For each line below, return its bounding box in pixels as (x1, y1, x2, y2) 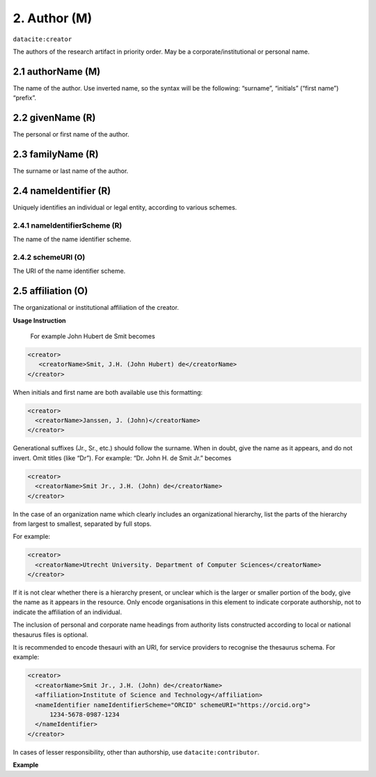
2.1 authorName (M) (13, 65, 101, 77)
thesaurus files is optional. (13, 630, 88, 638)
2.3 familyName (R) (13, 148, 99, 160)
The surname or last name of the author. (13, 167, 129, 175)
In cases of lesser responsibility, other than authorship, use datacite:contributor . (13, 748, 260, 756)
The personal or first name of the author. (13, 130, 130, 139)
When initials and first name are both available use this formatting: (13, 388, 203, 396)
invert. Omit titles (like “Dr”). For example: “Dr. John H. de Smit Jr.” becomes (13, 453, 232, 462)
